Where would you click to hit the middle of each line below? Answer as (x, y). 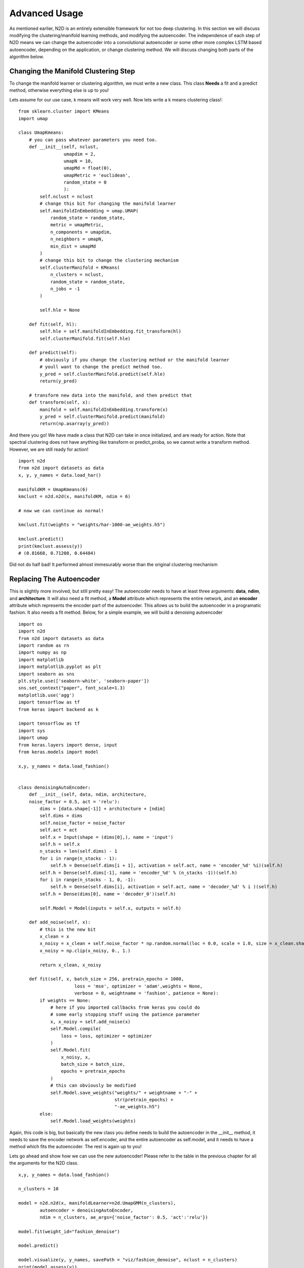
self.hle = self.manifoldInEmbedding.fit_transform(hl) (111, 331)
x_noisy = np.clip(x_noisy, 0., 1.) (85, 950)
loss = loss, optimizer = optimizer (106, 1036)
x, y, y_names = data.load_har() (60, 475)
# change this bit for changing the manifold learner (108, 204)
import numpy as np (43, 653)
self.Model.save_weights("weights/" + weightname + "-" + (124, 1093)
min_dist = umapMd (73, 246)
